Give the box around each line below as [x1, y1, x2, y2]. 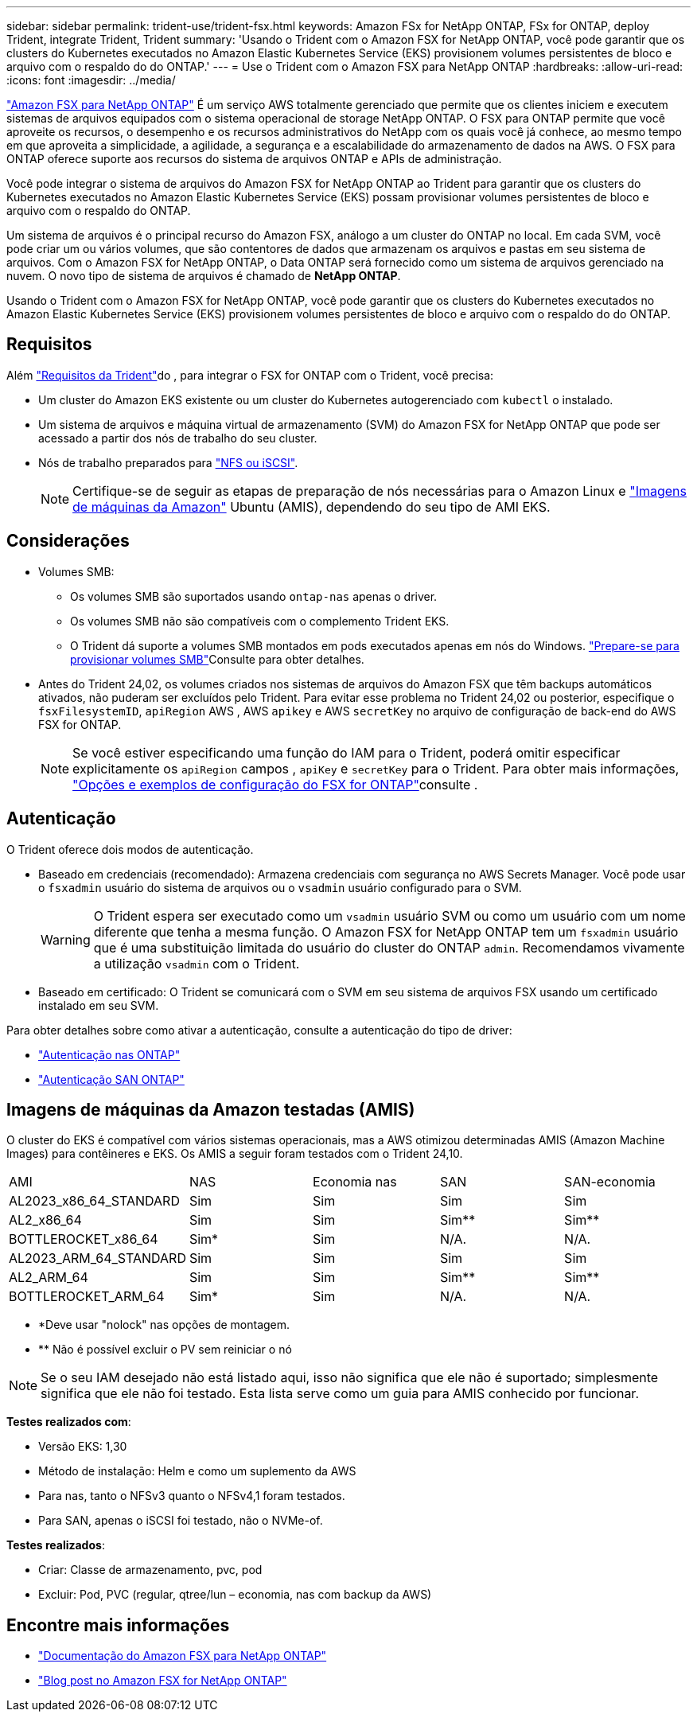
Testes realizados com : [6, 1415, 131, 1429]
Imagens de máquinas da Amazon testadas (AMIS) [6, 1099, 415, 1120]
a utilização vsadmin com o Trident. [93, 955, 300, 972]
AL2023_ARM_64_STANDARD [9, 1250, 186, 1267]
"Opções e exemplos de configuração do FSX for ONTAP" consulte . [72, 776, 478, 793]
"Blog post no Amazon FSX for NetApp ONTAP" [38, 1673, 287, 1688]
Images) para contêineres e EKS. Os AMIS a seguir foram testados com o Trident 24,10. [6, 1147, 463, 1161]
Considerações [6, 531, 130, 551]
